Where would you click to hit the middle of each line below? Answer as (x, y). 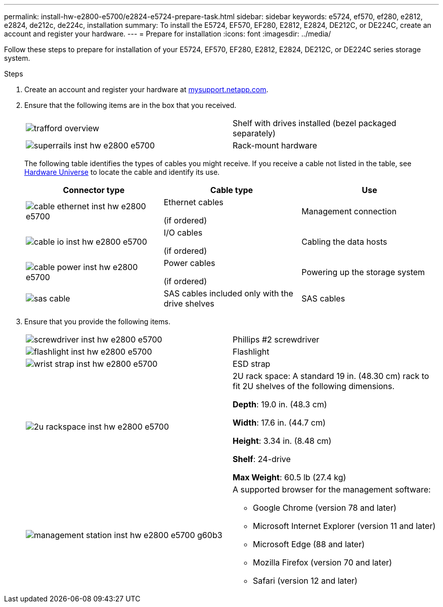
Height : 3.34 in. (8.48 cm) (282, 441)
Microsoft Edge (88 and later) (309, 544)
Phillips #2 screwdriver (276, 339)
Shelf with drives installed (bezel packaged (315, 123)
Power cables (189, 263)
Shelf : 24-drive (262, 459)
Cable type (232, 190)
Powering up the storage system (363, 272)
